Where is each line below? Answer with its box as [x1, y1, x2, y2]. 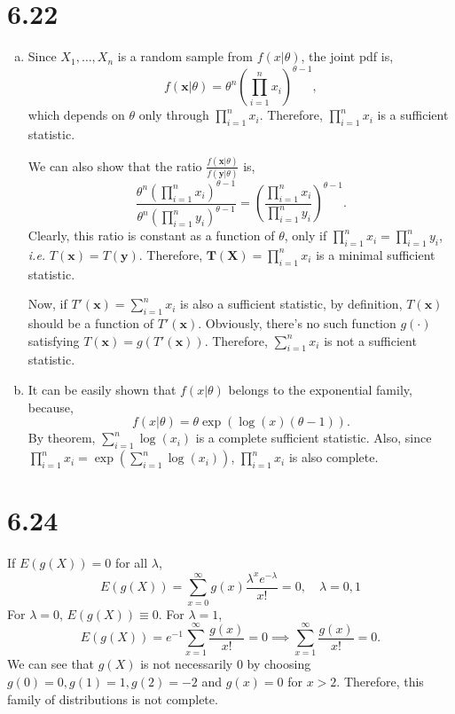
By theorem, [27, 428, 96, 447]
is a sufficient [377, 106, 449, 124]
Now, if [27, 294, 67, 313]
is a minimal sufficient [316, 245, 435, 263]
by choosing [247, 655, 311, 673]
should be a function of [27, 314, 154, 333]
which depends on [27, 106, 125, 124]
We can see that [7, 655, 95, 673]
